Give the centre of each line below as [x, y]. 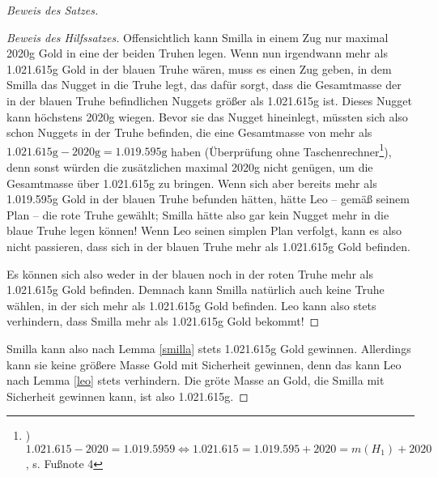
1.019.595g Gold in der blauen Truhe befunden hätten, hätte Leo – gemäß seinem [208, 199]
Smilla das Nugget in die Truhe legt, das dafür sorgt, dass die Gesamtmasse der [204, 85]
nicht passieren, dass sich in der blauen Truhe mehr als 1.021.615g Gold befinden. [208, 246]
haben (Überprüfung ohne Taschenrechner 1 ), [281, 150]
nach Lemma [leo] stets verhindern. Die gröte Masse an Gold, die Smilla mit [196, 380]
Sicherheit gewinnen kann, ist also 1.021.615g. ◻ [128, 396]
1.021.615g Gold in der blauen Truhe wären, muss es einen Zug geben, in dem [199, 68]
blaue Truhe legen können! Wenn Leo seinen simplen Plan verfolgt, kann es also [204, 230]
